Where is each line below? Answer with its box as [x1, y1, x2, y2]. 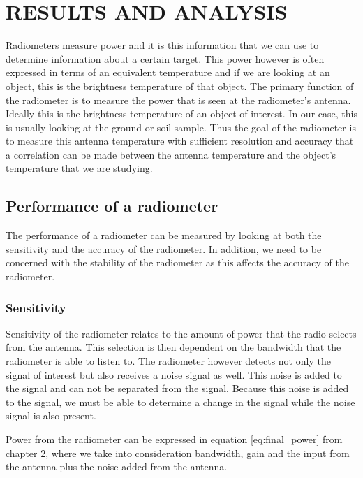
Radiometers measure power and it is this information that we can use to [6, 38, 319, 52]
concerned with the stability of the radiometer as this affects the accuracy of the [6, 255, 349, 270]
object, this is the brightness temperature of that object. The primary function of [6, 78, 354, 93]
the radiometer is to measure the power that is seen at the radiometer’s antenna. [6, 92, 351, 107]
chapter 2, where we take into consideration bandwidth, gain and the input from [6, 445, 350, 460]
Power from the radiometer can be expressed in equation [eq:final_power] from [6, 432, 343, 447]
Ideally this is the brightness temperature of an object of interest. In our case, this [6, 106, 357, 121]
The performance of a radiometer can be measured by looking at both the [6, 228, 322, 242]
